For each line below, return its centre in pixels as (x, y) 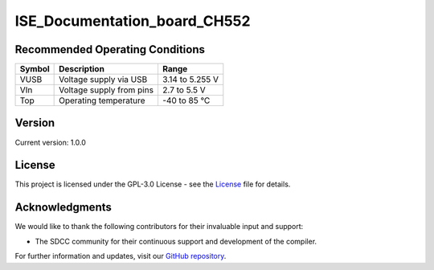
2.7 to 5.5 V (184, 90)
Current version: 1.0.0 (50, 142)
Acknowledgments (63, 208)
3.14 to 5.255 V (190, 80)
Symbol (35, 69)
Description (82, 69)
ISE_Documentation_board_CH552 (133, 21)
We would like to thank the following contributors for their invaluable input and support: (159, 227)
